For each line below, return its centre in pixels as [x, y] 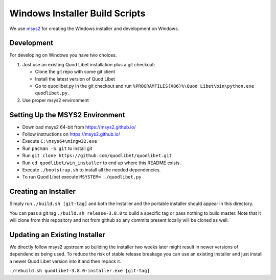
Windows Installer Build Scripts [77, 13]
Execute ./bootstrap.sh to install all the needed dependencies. [91, 170]
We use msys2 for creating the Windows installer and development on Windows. [94, 29]
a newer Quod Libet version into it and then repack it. [65, 261]
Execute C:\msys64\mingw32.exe [60, 141]
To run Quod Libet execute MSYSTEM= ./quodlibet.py [82, 177]
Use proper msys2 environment [55, 100]
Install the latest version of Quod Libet [75, 79]
